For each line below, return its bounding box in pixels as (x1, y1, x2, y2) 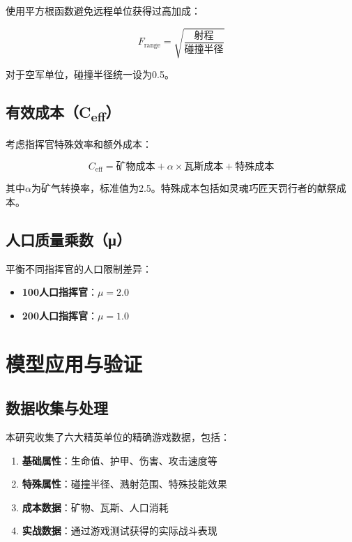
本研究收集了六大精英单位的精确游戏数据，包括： (6, 430, 230, 444)
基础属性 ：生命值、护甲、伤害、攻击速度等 (22, 453, 217, 467)
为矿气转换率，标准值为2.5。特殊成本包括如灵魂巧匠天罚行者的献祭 (31, 181, 337, 195)
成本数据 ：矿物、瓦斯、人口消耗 (22, 499, 169, 514)
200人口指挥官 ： (22, 308, 98, 322)
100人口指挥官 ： (22, 285, 98, 299)
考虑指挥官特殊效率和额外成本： (6, 137, 152, 151)
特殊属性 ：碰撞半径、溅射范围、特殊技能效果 (22, 476, 227, 491)
